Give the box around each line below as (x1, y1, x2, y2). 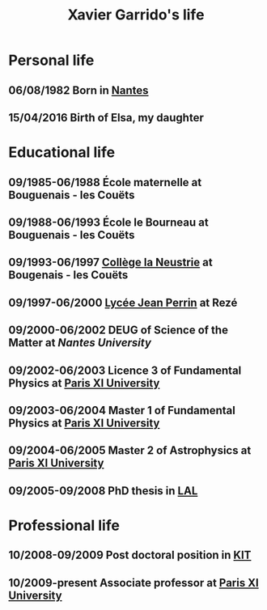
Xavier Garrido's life (67, 6, 205, 24)
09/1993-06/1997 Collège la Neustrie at (8, 256, 213, 269)
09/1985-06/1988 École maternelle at (8, 176, 202, 189)
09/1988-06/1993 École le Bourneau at (8, 215, 209, 229)
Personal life (8, 51, 95, 70)
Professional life (8, 516, 120, 535)
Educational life (8, 143, 116, 162)
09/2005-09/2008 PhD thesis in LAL (8, 484, 198, 498)
